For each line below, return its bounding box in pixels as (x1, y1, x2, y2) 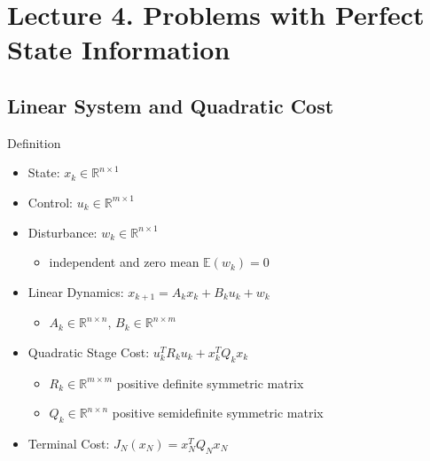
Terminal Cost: (27, 434, 110, 452)
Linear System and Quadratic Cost (7, 91, 334, 119)
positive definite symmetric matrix (116, 373, 304, 392)
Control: (27, 192, 74, 211)
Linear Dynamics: (27, 282, 124, 301)
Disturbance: (27, 223, 98, 241)
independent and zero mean (49, 253, 199, 271)
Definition (7, 133, 61, 152)
